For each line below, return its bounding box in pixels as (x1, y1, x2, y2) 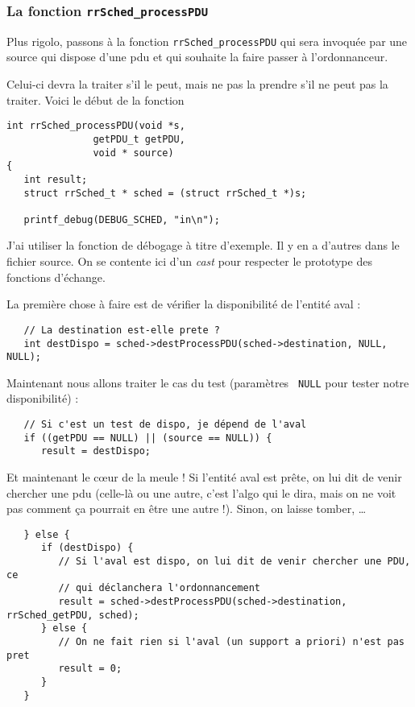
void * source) (93, 147, 174, 159)
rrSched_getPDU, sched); (6, 609, 139, 621)
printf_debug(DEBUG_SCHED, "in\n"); (23, 213, 220, 225)
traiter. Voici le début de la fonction (6, 91, 185, 108)
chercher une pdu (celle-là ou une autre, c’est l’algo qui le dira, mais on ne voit (6, 484, 396, 501)
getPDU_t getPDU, (93, 133, 185, 145)
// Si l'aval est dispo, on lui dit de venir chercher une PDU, (58, 556, 411, 568)
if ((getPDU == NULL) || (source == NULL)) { (23, 432, 272, 444)
